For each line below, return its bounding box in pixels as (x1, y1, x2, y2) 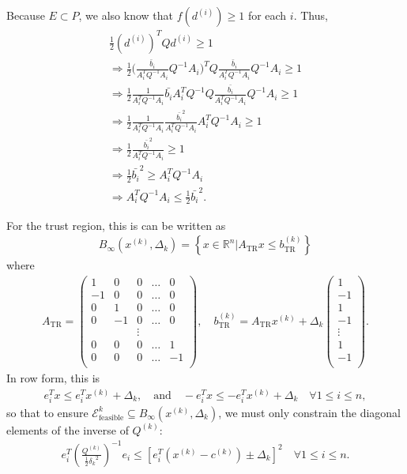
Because (6, 7, 45, 23)
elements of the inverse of (6, 421, 129, 438)
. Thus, (293, 7, 328, 23)
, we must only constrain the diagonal (218, 404, 401, 420)
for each (247, 7, 287, 23)
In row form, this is (6, 370, 100, 386)
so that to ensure (6, 404, 89, 420)
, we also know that (78, 7, 173, 23)
